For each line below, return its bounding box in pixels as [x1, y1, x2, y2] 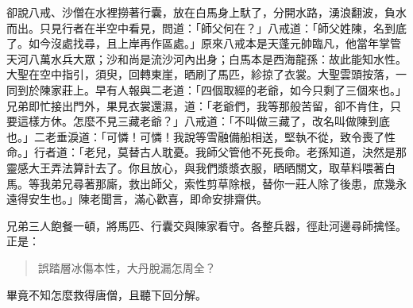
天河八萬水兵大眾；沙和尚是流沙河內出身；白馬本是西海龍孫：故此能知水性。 [6, 50, 407, 67]
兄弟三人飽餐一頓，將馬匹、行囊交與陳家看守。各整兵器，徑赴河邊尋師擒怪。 [6, 217, 407, 233]
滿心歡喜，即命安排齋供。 [133, 191, 268, 207]
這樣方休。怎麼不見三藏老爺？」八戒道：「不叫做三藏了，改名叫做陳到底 [17, 113, 390, 129]
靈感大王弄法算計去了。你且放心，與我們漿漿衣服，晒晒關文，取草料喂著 [6, 159, 384, 175]
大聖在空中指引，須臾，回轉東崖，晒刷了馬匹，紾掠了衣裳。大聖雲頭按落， [6, 66, 396, 83]
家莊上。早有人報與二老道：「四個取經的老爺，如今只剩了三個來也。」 [50, 81, 407, 98]
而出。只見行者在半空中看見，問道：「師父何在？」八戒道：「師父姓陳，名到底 [6, 19, 407, 36]
